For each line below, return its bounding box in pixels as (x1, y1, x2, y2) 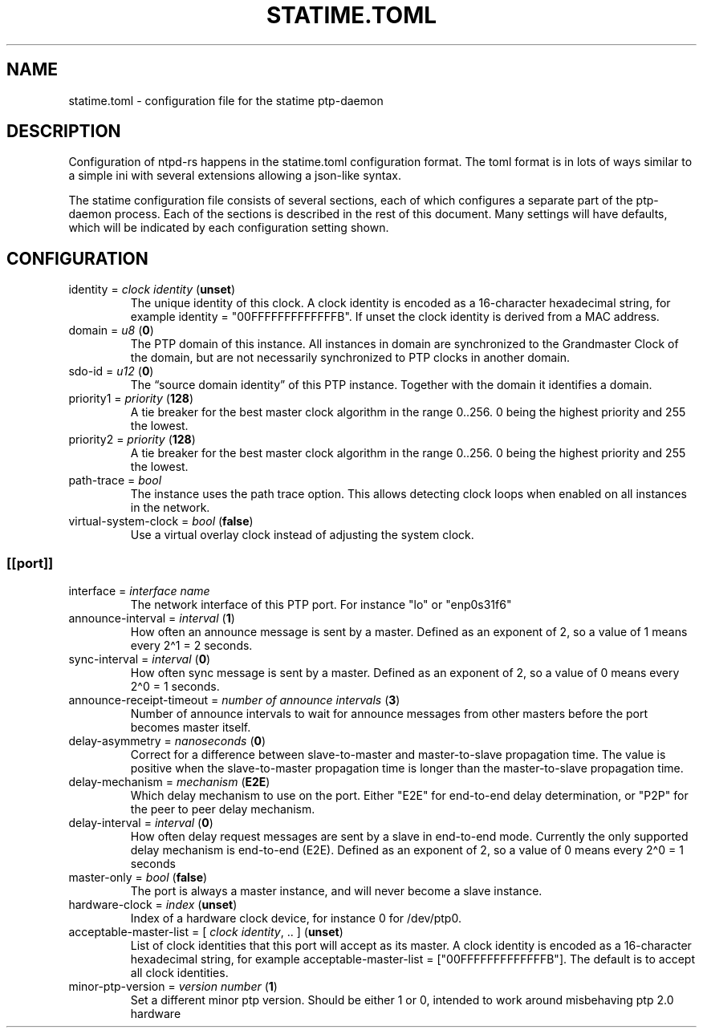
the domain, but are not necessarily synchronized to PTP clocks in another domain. (130, 351, 570, 365)
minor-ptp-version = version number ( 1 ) (68, 979, 278, 994)
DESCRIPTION (6, 121, 121, 142)
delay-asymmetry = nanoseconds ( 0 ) (68, 734, 266, 748)
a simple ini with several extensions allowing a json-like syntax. (68, 168, 401, 183)
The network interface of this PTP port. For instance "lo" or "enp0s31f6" (130, 598, 512, 612)
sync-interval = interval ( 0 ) (68, 652, 211, 667)
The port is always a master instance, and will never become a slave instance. (130, 884, 542, 898)
